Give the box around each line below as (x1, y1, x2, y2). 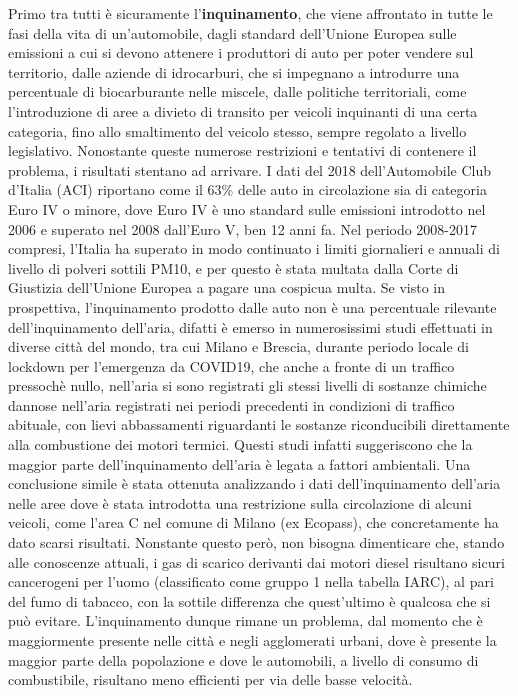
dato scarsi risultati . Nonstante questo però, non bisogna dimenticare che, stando (8, 532, 505, 553)
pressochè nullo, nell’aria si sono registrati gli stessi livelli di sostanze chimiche (8, 375, 487, 396)
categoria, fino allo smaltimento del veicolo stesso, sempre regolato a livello (8, 120, 467, 141)
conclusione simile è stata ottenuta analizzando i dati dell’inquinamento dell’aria (8, 473, 501, 494)
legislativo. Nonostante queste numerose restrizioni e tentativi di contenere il (8, 140, 477, 161)
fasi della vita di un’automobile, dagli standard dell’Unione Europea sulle (8, 22, 457, 43)
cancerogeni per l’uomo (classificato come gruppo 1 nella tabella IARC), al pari (8, 571, 494, 592)
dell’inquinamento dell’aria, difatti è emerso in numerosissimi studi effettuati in (8, 316, 493, 337)
